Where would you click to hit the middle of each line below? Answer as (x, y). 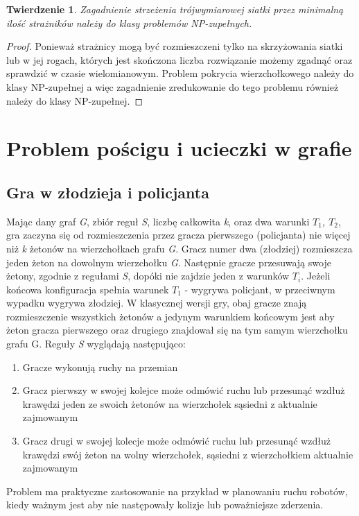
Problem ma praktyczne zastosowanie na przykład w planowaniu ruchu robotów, (177, 491)
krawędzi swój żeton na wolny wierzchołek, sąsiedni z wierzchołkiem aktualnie (188, 454)
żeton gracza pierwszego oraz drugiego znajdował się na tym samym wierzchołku (177, 330)
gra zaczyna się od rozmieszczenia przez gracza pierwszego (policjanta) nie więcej (178, 235)
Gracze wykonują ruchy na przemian (100, 367)
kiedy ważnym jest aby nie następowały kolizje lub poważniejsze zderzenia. (165, 505)
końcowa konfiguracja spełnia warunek (88, 289)
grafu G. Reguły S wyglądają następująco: (96, 344)
